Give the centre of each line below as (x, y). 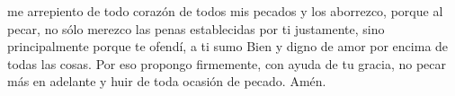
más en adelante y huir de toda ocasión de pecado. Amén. (167, 81)
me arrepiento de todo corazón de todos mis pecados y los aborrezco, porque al (225, 11)
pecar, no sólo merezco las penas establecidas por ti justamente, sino (196, 28)
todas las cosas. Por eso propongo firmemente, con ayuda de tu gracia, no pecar (227, 63)
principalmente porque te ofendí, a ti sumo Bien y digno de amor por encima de (228, 46)
